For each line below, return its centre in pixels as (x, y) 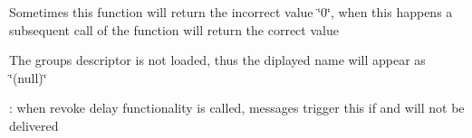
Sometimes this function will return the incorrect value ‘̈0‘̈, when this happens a (231, 12)
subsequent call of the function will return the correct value (174, 29)
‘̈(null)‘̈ (28, 77)
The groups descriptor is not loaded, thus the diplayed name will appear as (217, 60)
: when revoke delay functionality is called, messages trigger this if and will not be (237, 108)
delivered (34, 125)
